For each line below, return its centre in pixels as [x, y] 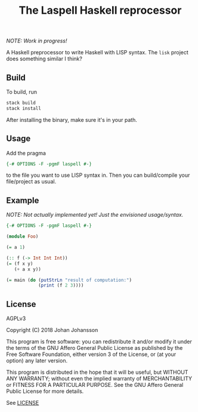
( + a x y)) [28, 269]
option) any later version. [37, 361]
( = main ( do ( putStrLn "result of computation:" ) [69, 280]
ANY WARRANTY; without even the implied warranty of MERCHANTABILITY [99, 379]
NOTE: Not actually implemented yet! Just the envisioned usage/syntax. [95, 215]
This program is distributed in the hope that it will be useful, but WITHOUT [97, 372]
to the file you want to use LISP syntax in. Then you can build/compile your [98, 175]
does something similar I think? [44, 59]
